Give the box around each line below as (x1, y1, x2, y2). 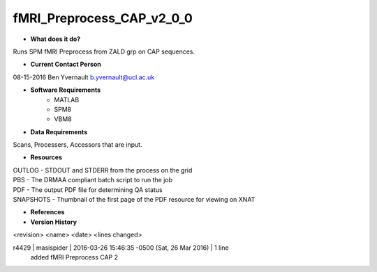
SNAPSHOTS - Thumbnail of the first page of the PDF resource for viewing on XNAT (13, 195, 256, 204)
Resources (30, 153, 63, 161)
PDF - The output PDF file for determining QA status (13, 185, 163, 194)
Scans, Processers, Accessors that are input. (13, 141, 142, 149)
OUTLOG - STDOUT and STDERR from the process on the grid (13, 166, 193, 174)
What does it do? (30, 35, 81, 43)
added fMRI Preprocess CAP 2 (30, 253, 119, 261)
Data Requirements (30, 127, 87, 136)
